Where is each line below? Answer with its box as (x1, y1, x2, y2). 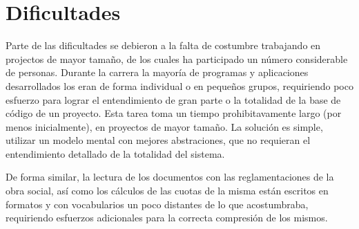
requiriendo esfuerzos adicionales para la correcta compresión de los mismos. (6, 210, 328, 225)
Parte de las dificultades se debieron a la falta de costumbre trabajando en (6, 38, 321, 53)
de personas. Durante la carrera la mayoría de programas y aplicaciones (6, 65, 309, 80)
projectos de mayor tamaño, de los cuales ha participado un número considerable (6, 51, 348, 66)
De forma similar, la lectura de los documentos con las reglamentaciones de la (6, 170, 334, 184)
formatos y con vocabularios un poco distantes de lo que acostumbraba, (6, 196, 309, 211)
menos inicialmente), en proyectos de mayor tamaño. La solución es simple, (6, 119, 323, 134)
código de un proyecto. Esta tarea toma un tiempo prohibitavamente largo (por (6, 106, 342, 120)
